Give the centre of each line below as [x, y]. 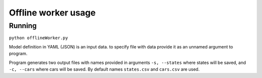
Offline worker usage [52, 13]
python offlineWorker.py [38, 38]
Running [23, 26]
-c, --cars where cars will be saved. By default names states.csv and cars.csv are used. [104, 69]
